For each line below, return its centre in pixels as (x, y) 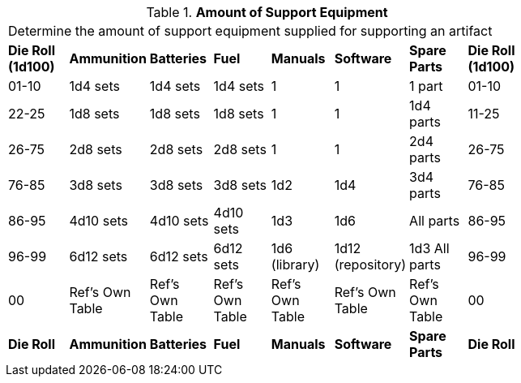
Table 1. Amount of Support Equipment (267, 12)
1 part (426, 86)
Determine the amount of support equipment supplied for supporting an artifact (250, 31)
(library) (295, 265)
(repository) (370, 265)
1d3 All (429, 248)
